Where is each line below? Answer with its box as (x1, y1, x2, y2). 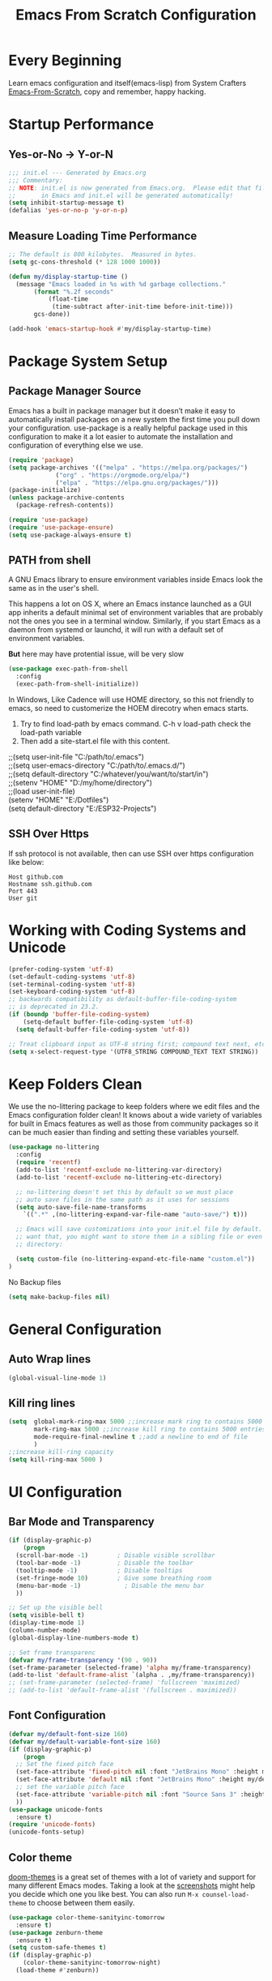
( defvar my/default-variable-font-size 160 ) (8, 1737, 161, 1746)
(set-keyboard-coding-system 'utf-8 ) (8, 987, 136, 996)
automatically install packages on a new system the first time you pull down (8, 414, 261, 424)
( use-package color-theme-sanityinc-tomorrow (8, 1913, 164, 1922)
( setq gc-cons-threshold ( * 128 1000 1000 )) (8, 258, 161, 266)
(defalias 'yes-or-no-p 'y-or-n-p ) (8, 207, 129, 215)
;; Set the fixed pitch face (15, 1761, 114, 1769)
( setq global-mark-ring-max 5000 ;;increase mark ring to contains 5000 (8, 1418, 263, 1426)
